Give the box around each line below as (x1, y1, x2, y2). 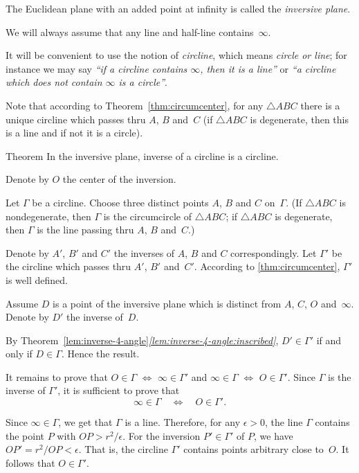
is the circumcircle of (103, 208, 192, 223)
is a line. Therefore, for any (125, 415, 241, 429)
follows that (6, 455, 55, 470)
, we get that (58, 415, 113, 429)
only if (6, 346, 33, 361)
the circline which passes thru (6, 259, 131, 274)
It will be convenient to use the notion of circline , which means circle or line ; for (6, 48, 347, 62)
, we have (253, 428, 293, 443)
